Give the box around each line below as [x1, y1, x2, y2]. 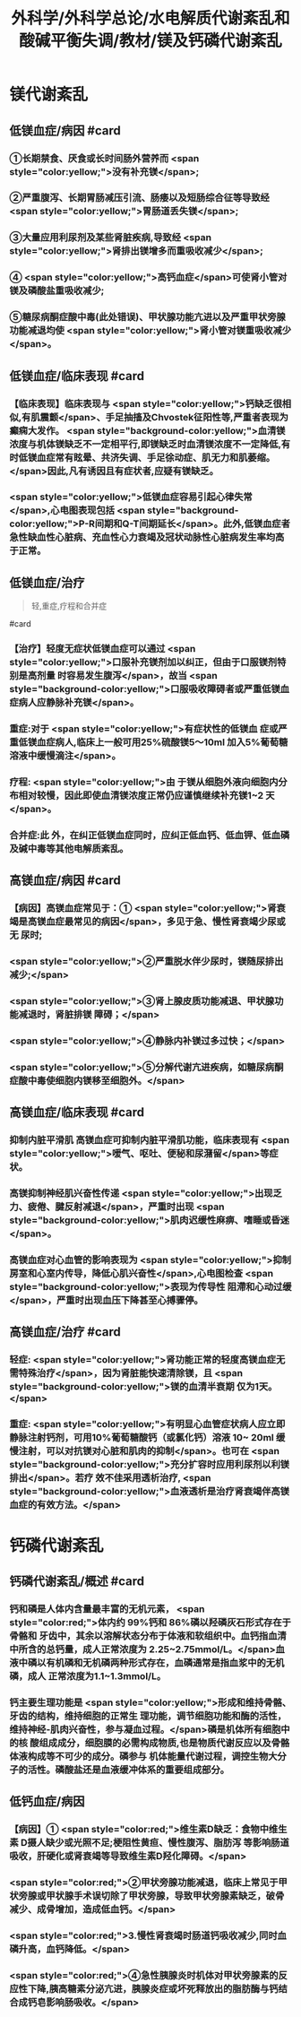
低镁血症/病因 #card [9, 123, 121, 138]
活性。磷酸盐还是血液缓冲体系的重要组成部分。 [27, 1763, 230, 1776]
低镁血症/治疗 [9, 575, 85, 590]
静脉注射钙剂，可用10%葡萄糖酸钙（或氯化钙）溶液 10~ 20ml [9, 1432, 275, 1444]
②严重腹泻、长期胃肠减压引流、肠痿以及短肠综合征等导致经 [9, 192, 271, 204]
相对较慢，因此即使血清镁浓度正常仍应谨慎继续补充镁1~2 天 [18, 790, 275, 801]
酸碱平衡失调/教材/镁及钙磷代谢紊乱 [19, 30, 282, 51]
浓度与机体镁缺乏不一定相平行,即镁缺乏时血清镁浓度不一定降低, [9, 437, 282, 450]
